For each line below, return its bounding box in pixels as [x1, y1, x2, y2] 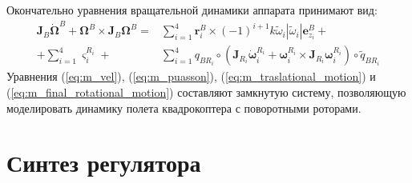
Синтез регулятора [6, 146, 201, 179]
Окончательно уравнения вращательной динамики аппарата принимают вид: [6, 2, 378, 18]
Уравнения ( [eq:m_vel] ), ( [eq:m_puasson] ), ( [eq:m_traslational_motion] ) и [6, 68, 376, 85]
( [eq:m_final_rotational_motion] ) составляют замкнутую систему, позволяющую [6, 83, 406, 100]
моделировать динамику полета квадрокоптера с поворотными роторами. [6, 99, 362, 116]
